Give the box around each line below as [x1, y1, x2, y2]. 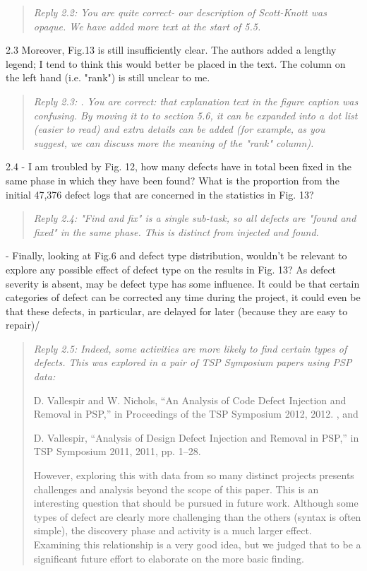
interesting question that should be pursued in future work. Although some [33, 495, 359, 510]
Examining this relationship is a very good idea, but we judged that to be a [33, 537, 361, 551]
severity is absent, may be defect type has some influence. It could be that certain [6, 276, 360, 290]
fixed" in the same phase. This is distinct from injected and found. [33, 224, 319, 239]
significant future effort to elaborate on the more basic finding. [33, 551, 304, 565]
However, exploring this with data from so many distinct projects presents [33, 468, 354, 483]
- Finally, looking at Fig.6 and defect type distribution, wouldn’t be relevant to [6, 248, 347, 263]
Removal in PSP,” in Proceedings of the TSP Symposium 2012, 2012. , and [33, 406, 359, 421]
